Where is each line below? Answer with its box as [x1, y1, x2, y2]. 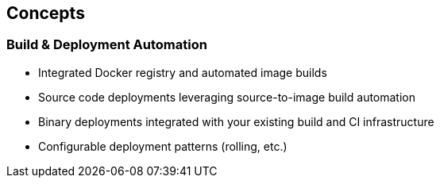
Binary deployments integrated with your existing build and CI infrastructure [38, 114, 434, 128]
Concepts [6, 3, 85, 23]
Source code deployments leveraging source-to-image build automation [38, 90, 416, 104]
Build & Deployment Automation [6, 36, 207, 53]
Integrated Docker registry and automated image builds [38, 65, 327, 79]
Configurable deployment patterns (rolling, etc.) [38, 139, 288, 153]
